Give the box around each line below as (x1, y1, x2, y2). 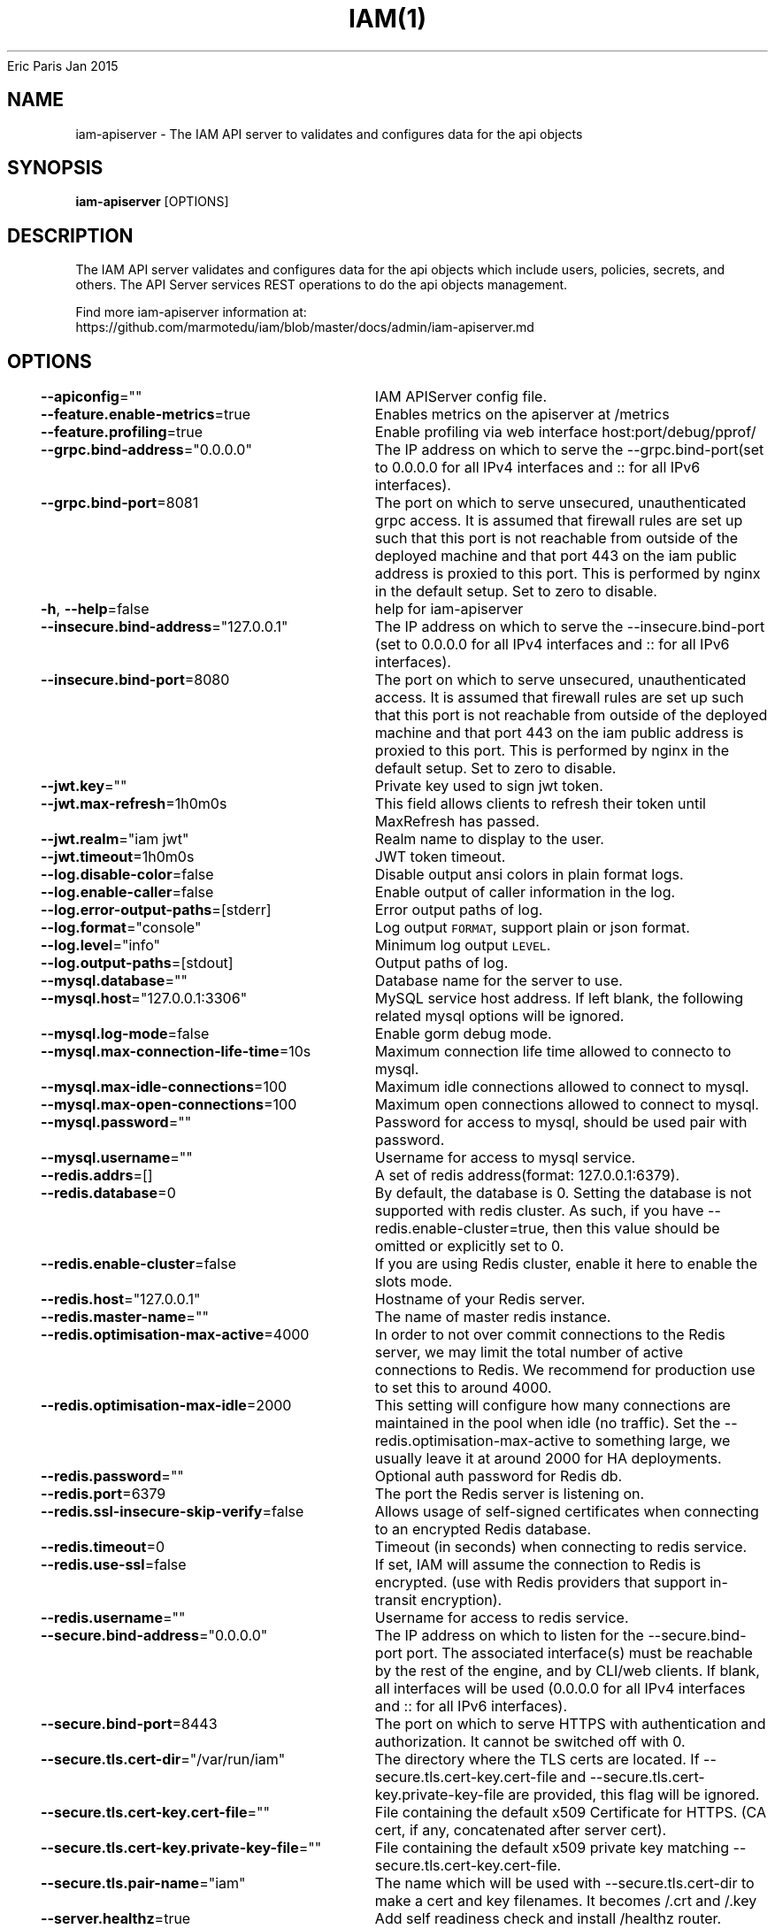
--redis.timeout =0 (41, 1538, 165, 1556)
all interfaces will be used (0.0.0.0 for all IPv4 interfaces (374, 1679, 746, 1698)
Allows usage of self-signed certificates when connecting (374, 1502, 759, 1521)
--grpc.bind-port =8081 (41, 494, 199, 512)
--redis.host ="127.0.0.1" (41, 1290, 201, 1309)
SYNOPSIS (7, 157, 104, 180)
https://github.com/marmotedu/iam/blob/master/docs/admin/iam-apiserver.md (75, 319, 534, 335)
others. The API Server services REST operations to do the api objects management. (75, 277, 568, 293)
